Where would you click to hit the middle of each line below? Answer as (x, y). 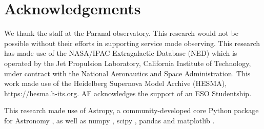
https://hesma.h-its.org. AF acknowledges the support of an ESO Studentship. (128, 93)
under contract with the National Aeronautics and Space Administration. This (127, 73)
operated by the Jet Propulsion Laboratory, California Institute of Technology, (128, 63)
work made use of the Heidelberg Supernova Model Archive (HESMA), (116, 83)
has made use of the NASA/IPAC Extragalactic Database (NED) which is (121, 53)
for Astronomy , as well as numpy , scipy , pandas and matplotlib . (109, 120)
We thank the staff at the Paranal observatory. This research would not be (121, 33)
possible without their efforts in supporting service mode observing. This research (132, 43)
